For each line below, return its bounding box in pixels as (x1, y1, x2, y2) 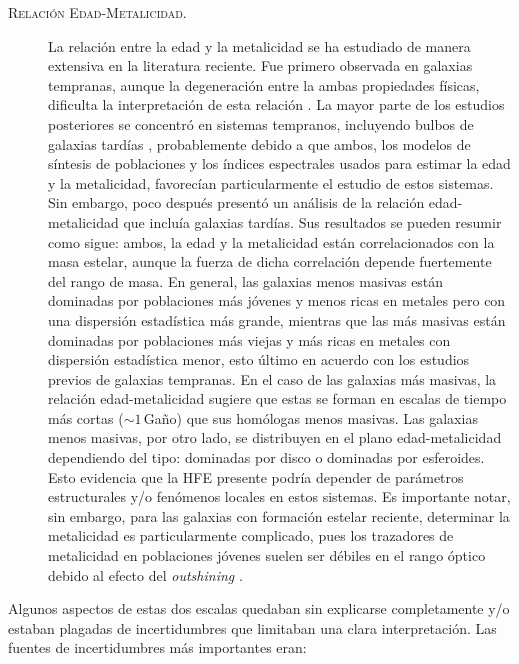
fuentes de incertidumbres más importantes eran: (8, 637, 307, 658)
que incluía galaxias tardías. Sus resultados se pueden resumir (123, 211, 502, 232)
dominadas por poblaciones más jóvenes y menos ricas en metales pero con (48, 290, 506, 311)
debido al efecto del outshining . (48, 564, 243, 585)
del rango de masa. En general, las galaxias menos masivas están (48, 270, 444, 291)
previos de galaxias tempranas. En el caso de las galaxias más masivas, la (48, 368, 497, 389)
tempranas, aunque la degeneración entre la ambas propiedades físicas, (48, 74, 480, 95)
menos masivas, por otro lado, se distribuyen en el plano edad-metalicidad (48, 427, 502, 448)
